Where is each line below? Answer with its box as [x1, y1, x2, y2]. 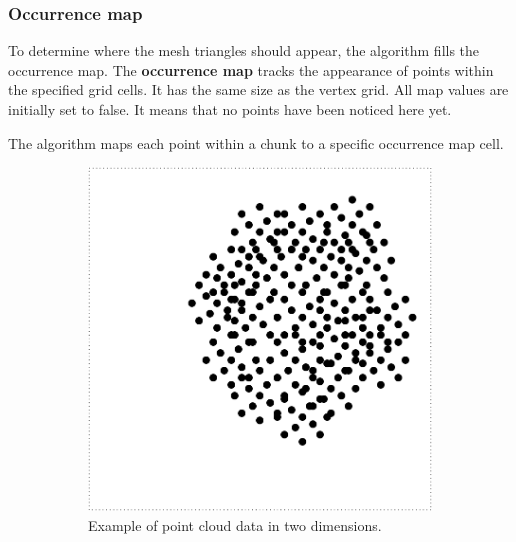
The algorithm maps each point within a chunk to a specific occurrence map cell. [8, 132, 504, 153]
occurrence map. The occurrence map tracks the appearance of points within [8, 59, 494, 80]
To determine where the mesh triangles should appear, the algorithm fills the [8, 40, 480, 61]
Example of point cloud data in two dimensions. [88, 514, 382, 535]
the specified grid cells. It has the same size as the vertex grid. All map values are [8, 79, 509, 100]
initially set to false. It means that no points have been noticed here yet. [8, 99, 452, 119]
